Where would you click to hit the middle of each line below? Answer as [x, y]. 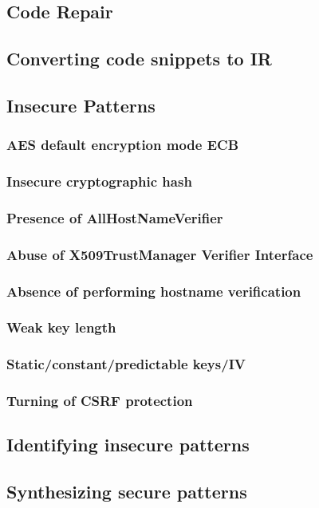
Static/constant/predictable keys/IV [126, 364]
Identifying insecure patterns [128, 445]
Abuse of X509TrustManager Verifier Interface [160, 254]
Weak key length [61, 327]
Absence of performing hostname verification [154, 291]
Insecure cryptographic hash [99, 181]
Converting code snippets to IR [139, 59]
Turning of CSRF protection [100, 401]
